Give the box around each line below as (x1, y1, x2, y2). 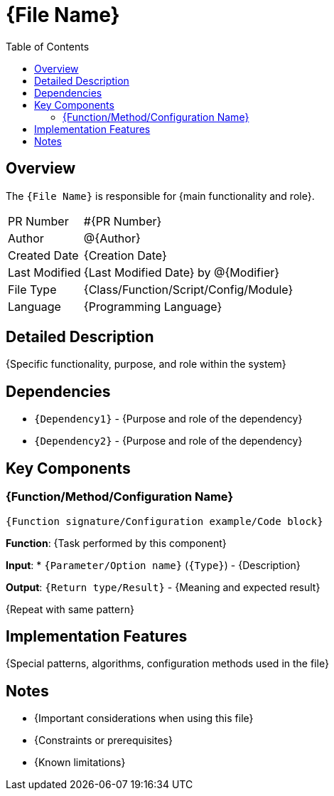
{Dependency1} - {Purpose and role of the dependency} (34, 413, 303, 425)
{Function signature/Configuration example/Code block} (6, 515, 323, 527)
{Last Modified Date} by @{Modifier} (83, 265, 280, 280)
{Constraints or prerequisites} (34, 734, 173, 747)
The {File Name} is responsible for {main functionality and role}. (6, 189, 315, 202)
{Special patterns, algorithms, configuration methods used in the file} (6, 657, 329, 670)
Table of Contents (6, 40, 90, 53)
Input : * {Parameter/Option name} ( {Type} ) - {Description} (6, 558, 301, 571)
